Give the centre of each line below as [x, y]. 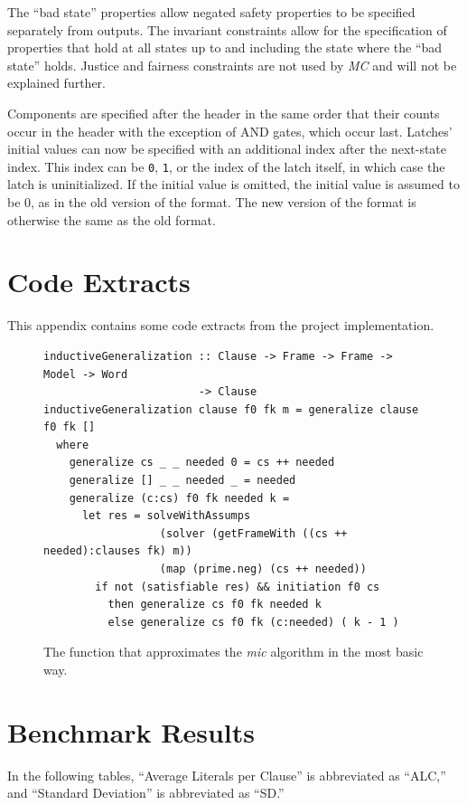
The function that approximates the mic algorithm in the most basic [233, 652]
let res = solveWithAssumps [166, 516]
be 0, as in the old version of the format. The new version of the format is [212, 202]
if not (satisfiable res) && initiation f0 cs [238, 587]
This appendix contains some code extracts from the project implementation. [221, 325]
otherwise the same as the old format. [112, 219]
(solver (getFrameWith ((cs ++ [253, 533]
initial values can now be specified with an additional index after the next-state [227, 149]
